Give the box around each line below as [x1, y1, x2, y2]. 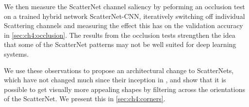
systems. [4, 48, 29, 59]
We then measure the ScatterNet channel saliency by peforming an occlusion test [4, 1, 245, 11]
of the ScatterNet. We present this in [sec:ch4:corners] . [4, 93, 166, 104]
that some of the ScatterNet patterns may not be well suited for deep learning [4, 39, 236, 49]
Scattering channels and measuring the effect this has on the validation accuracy [4, 20, 243, 31]
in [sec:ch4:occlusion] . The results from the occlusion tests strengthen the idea [4, 30, 235, 40]
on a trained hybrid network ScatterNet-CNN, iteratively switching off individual [4, 11, 245, 21]
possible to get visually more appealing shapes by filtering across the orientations [4, 84, 245, 94]
